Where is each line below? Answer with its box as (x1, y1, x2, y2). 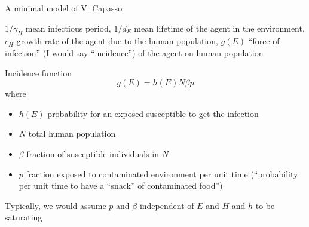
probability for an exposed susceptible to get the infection (47, 107, 259, 119)
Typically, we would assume (5, 199, 106, 211)
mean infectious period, (25, 22, 111, 34)
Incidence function (5, 66, 72, 79)
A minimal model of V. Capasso (5, 2, 123, 14)
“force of (248, 35, 280, 47)
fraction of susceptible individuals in (26, 147, 159, 159)
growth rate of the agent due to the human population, (16, 35, 218, 47)
